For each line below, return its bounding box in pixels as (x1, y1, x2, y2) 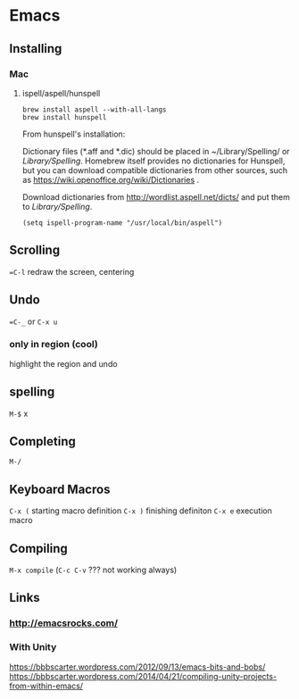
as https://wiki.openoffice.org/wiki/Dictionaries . (21, 174, 200, 185)
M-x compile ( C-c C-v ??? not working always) (9, 564, 178, 576)
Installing (9, 41, 62, 56)
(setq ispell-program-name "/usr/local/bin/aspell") (21, 218, 223, 228)
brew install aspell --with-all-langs (21, 104, 167, 114)
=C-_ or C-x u (9, 316, 58, 327)
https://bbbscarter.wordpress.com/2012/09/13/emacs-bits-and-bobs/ (9, 662, 266, 672)
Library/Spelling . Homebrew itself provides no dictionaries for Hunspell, (21, 155, 286, 166)
